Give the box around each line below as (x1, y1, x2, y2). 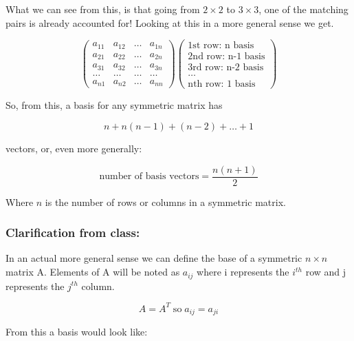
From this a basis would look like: (5, 324, 148, 339)
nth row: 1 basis (188, 79, 256, 90)
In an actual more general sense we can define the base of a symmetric (5, 251, 302, 265)
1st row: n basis (188, 41, 254, 51)
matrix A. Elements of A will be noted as (5, 265, 180, 279)
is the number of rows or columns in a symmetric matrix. (45, 194, 286, 209)
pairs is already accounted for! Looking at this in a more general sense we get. (5, 15, 334, 30)
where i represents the (197, 265, 289, 279)
